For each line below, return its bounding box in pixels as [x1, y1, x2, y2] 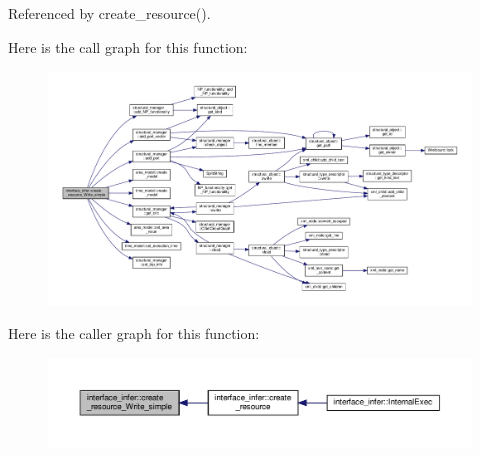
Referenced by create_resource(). [8, 3, 211, 23]
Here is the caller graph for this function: [8, 323, 260, 344]
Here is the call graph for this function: [8, 36, 248, 57]
